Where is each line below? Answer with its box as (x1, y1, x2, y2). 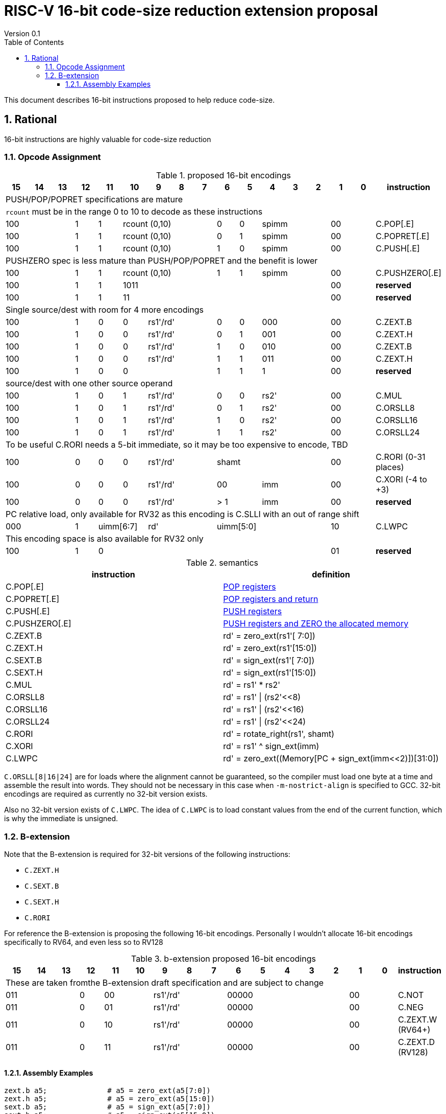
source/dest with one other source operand (6, 378, 173, 389)
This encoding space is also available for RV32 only (6, 533, 204, 544)
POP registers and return (223, 594, 318, 605)
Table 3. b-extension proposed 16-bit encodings (131, 954, 316, 964)
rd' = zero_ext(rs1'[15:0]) (223, 643, 317, 654)
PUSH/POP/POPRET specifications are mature (6, 194, 183, 205)
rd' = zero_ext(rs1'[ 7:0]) (223, 631, 315, 641)
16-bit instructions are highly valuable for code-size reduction (4, 134, 211, 144)
